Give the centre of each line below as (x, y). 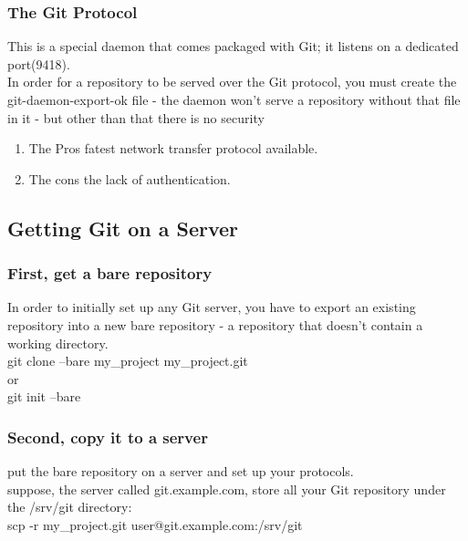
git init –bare (44, 396)
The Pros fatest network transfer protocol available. (173, 148)
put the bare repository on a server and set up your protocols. (181, 471)
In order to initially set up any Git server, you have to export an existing (212, 307)
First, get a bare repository (110, 273)
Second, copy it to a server (108, 437)
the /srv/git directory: (70, 507)
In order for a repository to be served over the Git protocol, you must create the (232, 82)
